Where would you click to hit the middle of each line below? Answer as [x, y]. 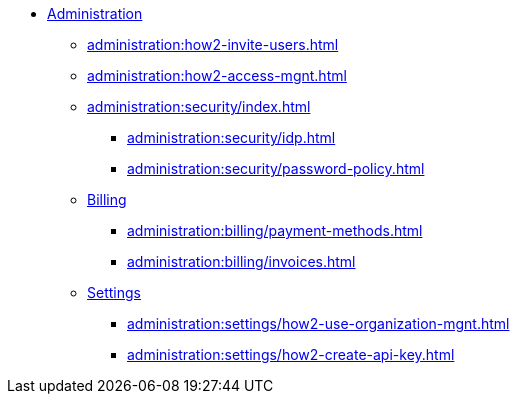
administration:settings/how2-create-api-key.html [291, 354]
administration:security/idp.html [231, 137]
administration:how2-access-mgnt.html [217, 75]
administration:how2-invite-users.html [213, 44]
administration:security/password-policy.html [276, 168]
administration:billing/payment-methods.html [275, 230]
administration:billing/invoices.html [241, 261]
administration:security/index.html [199, 106]
